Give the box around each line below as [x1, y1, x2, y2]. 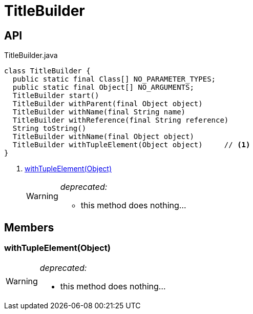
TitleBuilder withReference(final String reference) [12, 116, 229, 125]
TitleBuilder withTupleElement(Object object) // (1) [12, 141, 250, 149]
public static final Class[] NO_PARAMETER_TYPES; [12, 75, 216, 84]
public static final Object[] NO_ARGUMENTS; [12, 83, 194, 92]
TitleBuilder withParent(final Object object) [12, 100, 203, 108]
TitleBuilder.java [4, 51, 58, 60]
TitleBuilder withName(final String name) [12, 108, 186, 116]
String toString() [12, 124, 87, 133]
